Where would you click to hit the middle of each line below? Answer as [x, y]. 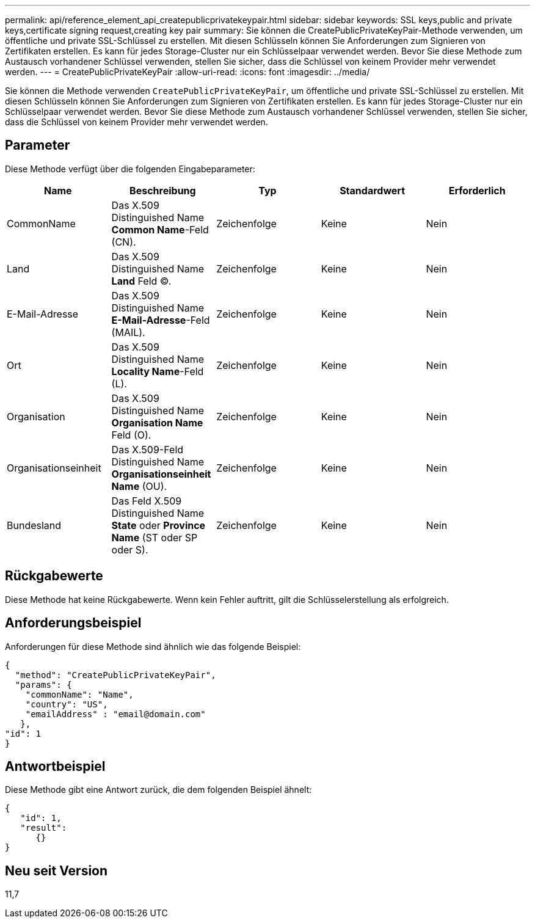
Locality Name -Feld [158, 371]
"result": [44, 828]
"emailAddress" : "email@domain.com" [115, 714]
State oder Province [158, 525]
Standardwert [372, 190]
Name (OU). [139, 486]
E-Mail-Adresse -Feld [161, 320]
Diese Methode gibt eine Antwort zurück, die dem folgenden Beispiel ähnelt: [158, 790]
